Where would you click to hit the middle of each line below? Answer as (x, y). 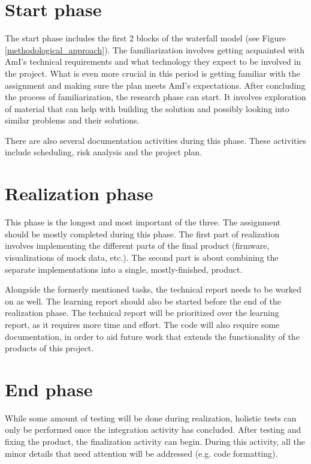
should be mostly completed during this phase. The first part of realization (142, 233)
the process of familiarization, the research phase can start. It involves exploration (155, 97)
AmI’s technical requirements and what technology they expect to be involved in (153, 61)
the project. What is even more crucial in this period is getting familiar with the (153, 73)
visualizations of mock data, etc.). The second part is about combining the (142, 257)
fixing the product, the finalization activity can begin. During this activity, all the (155, 442)
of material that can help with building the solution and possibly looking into (147, 108)
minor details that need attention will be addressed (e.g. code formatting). (141, 453)
